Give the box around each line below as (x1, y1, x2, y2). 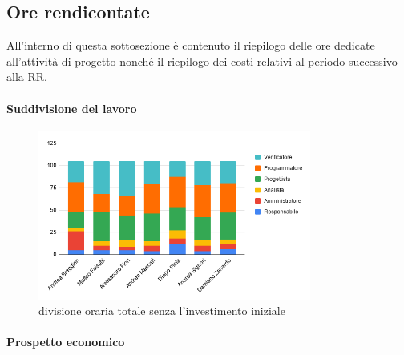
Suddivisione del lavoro (6, 99, 137, 116)
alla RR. (6, 68, 47, 85)
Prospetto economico (6, 333, 125, 350)
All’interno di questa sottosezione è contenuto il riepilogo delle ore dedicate (6, 37, 375, 54)
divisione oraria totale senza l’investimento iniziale (38, 302, 285, 319)
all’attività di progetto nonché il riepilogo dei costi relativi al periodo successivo (6, 52, 398, 69)
